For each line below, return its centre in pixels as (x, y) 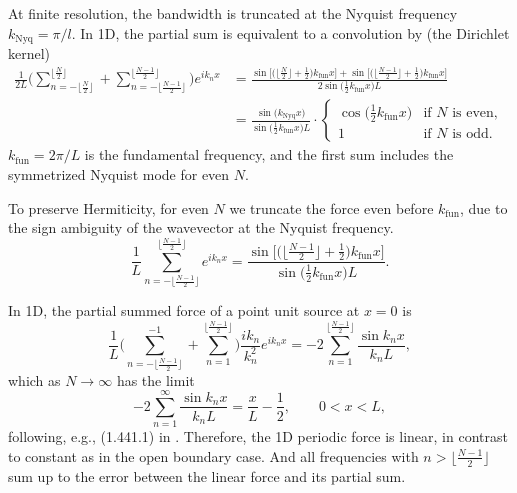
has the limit (155, 379)
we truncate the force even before (331, 207)
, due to (484, 207)
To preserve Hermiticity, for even (108, 207)
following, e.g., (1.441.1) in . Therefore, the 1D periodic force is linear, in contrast (258, 436)
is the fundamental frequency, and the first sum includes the (269, 154)
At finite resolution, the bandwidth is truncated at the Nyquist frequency (233, 13)
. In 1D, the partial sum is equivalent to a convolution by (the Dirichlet (290, 32)
